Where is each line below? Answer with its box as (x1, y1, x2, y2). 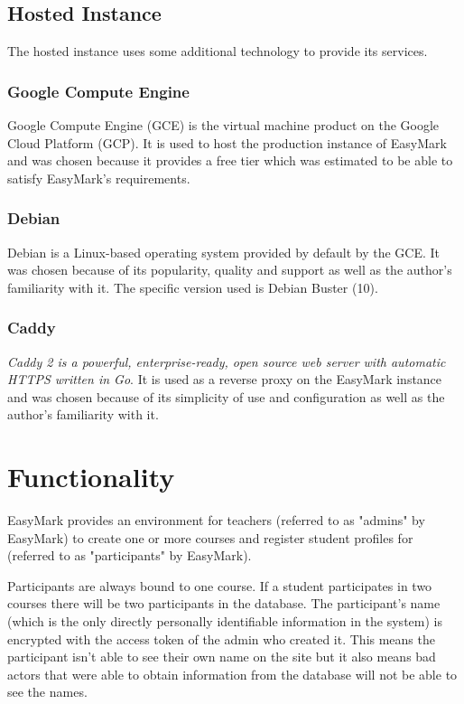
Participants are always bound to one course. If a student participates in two (7, 576, 432, 595)
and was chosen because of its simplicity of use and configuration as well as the (7, 387, 445, 406)
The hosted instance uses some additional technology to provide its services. (7, 42, 428, 61)
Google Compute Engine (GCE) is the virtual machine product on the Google (7, 116, 440, 135)
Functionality (7, 458, 175, 495)
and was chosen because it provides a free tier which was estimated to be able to (7, 151, 453, 170)
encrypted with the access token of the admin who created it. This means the (7, 629, 435, 648)
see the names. (7, 682, 88, 701)
